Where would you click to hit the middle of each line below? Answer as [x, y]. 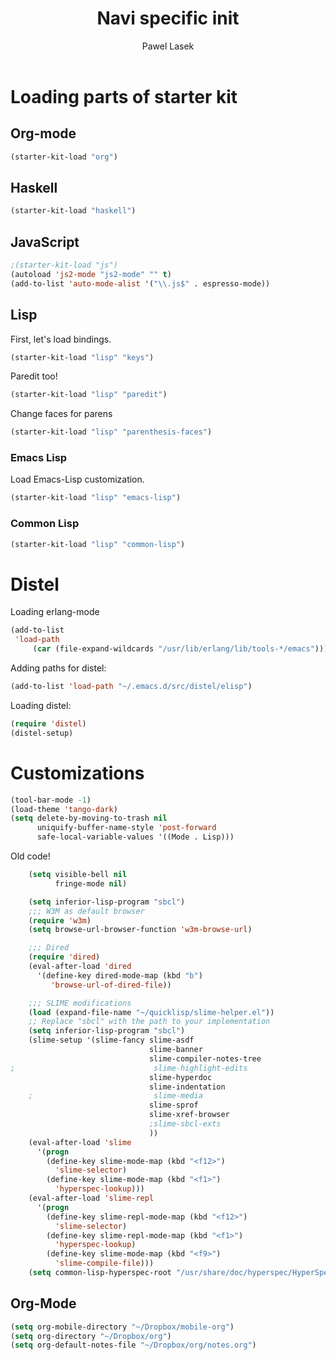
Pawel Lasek [168, 46]
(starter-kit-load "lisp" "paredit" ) [89, 395]
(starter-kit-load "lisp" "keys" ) [82, 357]
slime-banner [175, 1050]
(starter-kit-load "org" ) [64, 157]
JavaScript [45, 242]
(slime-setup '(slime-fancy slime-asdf [111, 1040]
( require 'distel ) [48, 723]
